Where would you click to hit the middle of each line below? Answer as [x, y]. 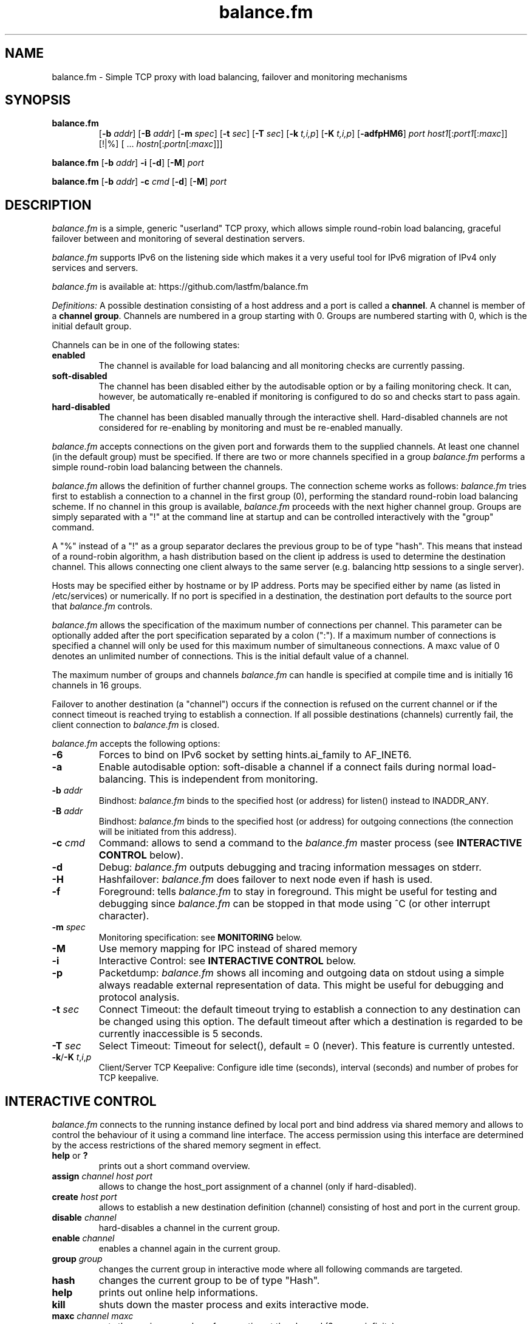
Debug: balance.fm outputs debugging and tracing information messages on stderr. [290, 867]
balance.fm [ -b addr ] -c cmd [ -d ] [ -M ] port [139, 182]
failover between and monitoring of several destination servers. [179, 239]
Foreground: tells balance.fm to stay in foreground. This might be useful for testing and [298, 892]
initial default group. [92, 326]
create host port [84, 1197]
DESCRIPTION [48, 205]
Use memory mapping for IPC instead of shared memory [228, 949]
